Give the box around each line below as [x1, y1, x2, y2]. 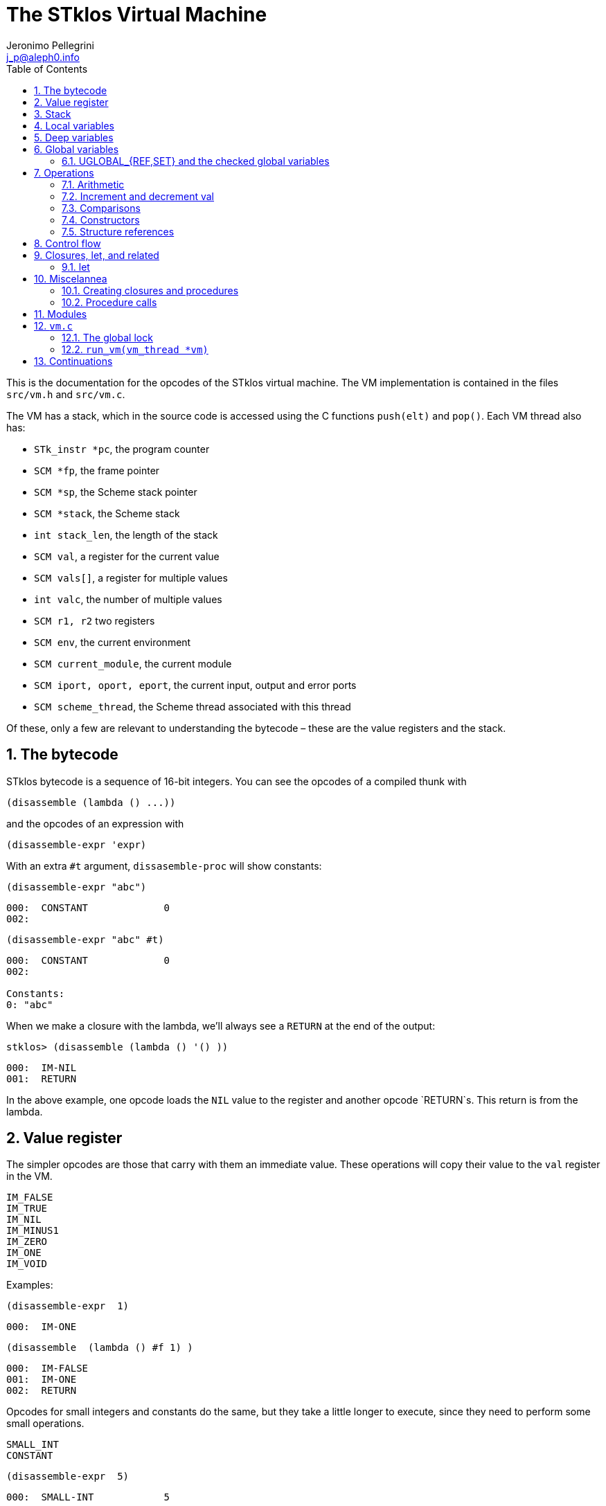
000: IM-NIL [6, 1061, 77, 1073]
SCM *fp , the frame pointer [34, 464, 160, 476]
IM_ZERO [6, 1236, 48, 1248]
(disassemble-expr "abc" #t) [6, 933, 164, 945]
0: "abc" [6, 998, 53, 1010]
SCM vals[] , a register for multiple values [34, 571, 228, 584]
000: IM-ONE [6, 1321, 77, 1333]
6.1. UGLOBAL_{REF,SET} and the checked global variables [62, 154, 330, 167]
